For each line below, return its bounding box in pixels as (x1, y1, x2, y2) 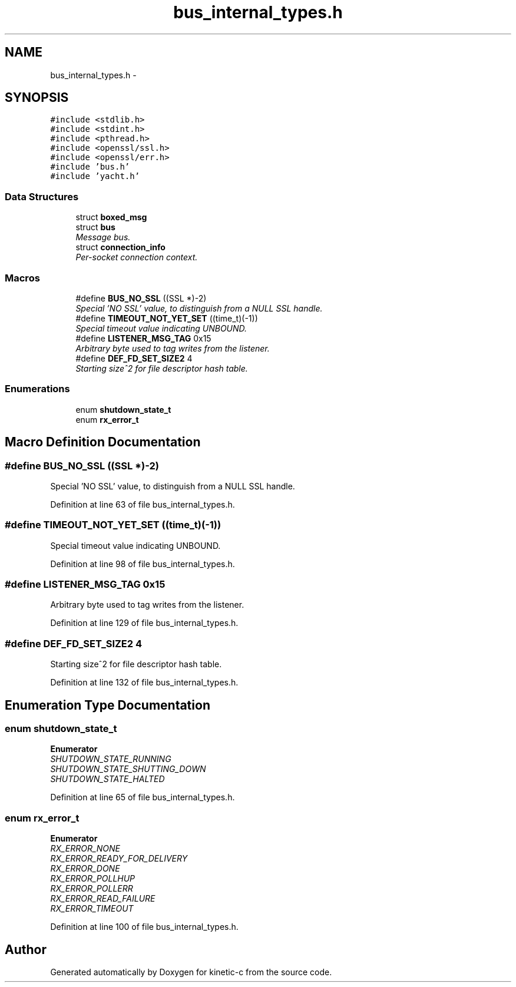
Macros (5, 271, 40, 284)
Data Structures (5, 190, 79, 203)
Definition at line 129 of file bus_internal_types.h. (50, 618, 239, 628)
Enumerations (5, 383, 70, 395)
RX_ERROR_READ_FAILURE (50, 893, 156, 904)
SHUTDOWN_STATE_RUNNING (50, 754, 171, 764)
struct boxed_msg (75, 212, 147, 223)
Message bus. (75, 232, 131, 243)
